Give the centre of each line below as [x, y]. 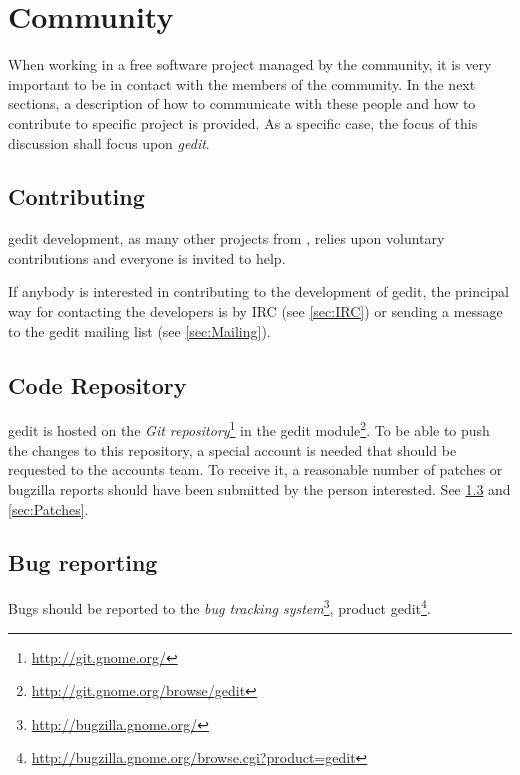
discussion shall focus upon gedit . [109, 142]
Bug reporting [83, 562]
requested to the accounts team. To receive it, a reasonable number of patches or [255, 469]
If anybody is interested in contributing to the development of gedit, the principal [258, 291]
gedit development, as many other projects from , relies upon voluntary [226, 238]
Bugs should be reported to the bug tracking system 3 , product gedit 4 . [219, 606]
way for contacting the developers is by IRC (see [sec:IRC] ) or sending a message [255, 311]
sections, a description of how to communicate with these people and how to [242, 103]
